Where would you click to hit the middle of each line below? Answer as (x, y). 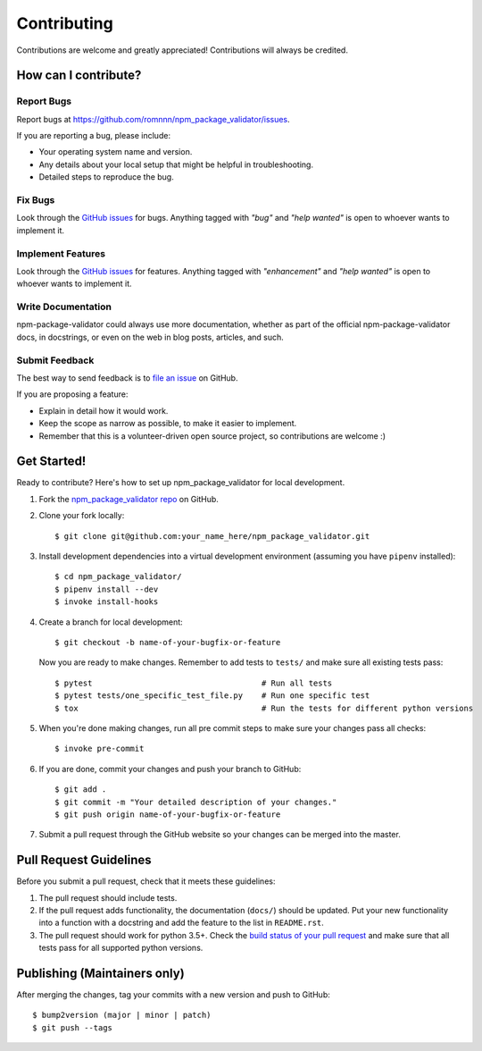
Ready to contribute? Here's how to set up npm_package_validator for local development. (181, 483)
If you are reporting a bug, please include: (94, 136)
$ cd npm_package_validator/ (118, 577)
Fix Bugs (36, 200)
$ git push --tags (73, 1027)
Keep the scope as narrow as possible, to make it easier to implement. (168, 424)
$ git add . (81, 790)
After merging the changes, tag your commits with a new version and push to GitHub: (173, 995)
